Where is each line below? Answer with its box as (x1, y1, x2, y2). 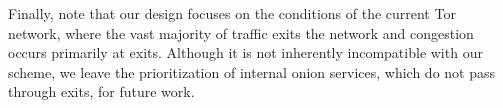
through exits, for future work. (8, 81, 195, 102)
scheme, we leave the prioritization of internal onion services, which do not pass (8, 61, 496, 82)
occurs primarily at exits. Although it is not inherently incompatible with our (8, 42, 483, 63)
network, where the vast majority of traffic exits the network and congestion (8, 22, 474, 43)
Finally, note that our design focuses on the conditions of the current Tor (8, 3, 456, 23)
